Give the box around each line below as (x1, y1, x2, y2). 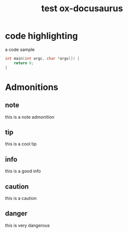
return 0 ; (14, 61, 34, 65)
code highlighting (5, 30, 78, 42)
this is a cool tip (5, 141, 37, 147)
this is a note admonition (5, 114, 55, 120)
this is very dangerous (5, 222, 50, 228)
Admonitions (5, 82, 59, 93)
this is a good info (5, 168, 41, 174)
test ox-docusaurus (41, 3, 123, 14)
